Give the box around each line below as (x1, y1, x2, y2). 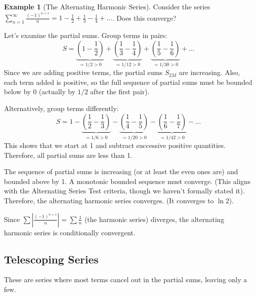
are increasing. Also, (178, 67, 240, 77)
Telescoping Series (4, 251, 99, 266)
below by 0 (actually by (4, 86, 76, 97)
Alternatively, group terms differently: (4, 103, 119, 113)
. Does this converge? (112, 12, 176, 23)
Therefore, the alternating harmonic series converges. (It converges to (4, 195, 214, 206)
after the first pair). (90, 86, 150, 97)
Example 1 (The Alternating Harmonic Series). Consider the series (4, 1, 211, 11)
